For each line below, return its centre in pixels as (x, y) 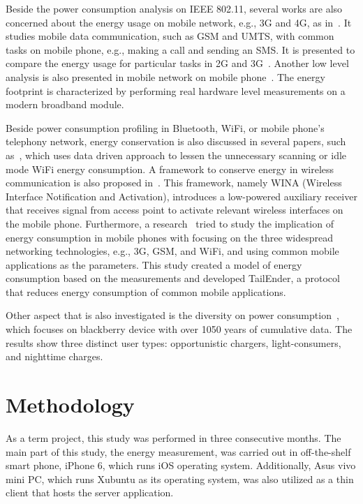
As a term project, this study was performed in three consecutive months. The (173, 437)
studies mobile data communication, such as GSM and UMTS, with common (170, 36)
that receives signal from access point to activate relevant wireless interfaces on (175, 210)
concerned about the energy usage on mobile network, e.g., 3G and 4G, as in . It (179, 22)
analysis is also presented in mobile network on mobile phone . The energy (165, 76)
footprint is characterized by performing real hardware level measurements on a (176, 90)
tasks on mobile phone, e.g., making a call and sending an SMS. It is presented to (180, 49)
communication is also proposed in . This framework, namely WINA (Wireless (174, 183)
